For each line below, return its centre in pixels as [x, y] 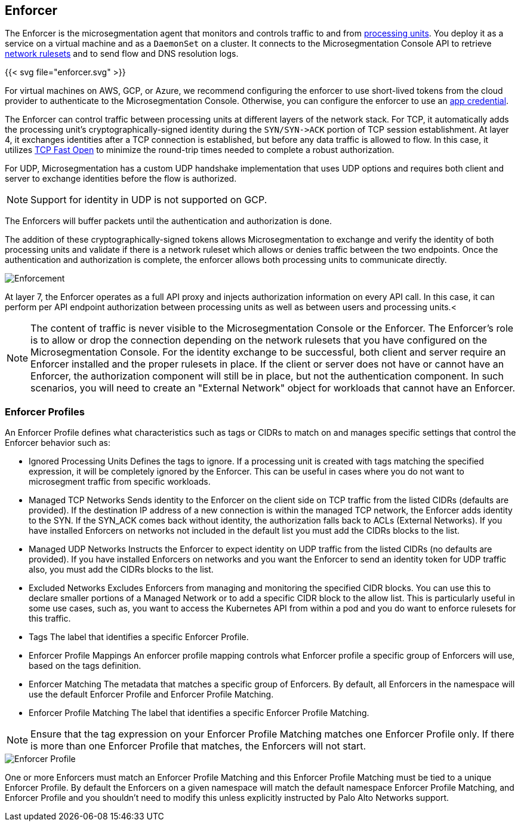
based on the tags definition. [85, 666]
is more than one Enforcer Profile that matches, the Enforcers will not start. [198, 746]
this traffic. [50, 619]
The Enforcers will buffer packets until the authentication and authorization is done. [169, 221]
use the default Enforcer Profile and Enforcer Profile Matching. [151, 695]
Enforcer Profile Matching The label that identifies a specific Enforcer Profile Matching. [199, 713]
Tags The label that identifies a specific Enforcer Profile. [139, 637]
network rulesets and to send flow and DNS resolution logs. [122, 54]
